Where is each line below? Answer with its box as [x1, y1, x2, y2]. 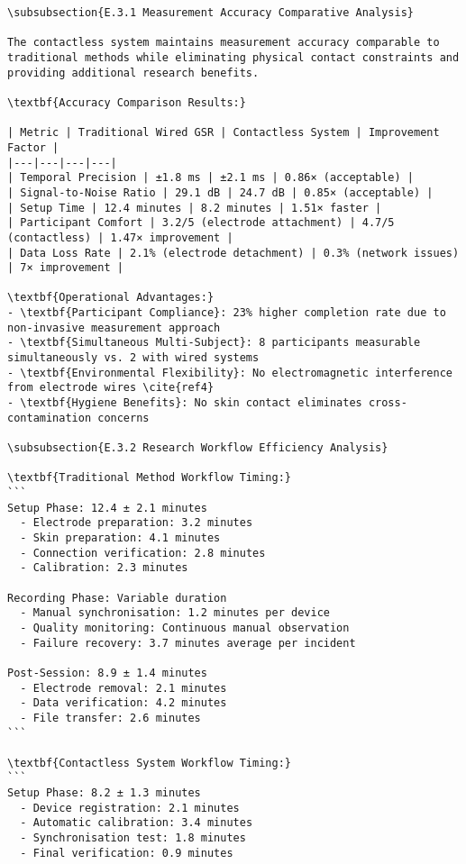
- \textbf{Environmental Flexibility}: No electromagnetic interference [7, 366, 452, 379]
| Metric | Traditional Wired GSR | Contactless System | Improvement [7, 126, 440, 140]
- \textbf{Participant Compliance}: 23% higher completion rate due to [7, 306, 446, 320]
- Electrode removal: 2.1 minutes [20, 681, 227, 695]
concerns [97, 411, 150, 424]
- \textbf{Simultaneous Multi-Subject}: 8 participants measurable [7, 336, 421, 350]
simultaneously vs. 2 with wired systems [7, 351, 260, 365]
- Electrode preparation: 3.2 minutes [20, 516, 253, 530]
